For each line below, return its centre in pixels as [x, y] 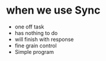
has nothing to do [36, 33]
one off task [29, 27]
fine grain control [36, 46]
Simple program [34, 52]
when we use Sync [53, 10]
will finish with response [44, 39]
